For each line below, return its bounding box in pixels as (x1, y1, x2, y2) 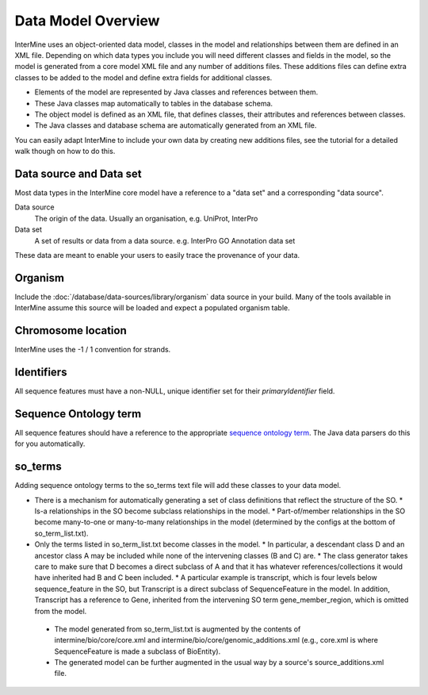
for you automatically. (14, 439, 86, 448)
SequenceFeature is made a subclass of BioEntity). (54, 647, 221, 656)
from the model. (34, 606, 87, 616)
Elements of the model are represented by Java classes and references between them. (34, 87, 319, 97)
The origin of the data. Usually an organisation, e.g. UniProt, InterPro (34, 213, 258, 223)
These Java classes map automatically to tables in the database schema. (34, 98, 273, 108)
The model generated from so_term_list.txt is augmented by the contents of (54, 624, 301, 634)
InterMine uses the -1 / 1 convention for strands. (14, 345, 171, 355)
